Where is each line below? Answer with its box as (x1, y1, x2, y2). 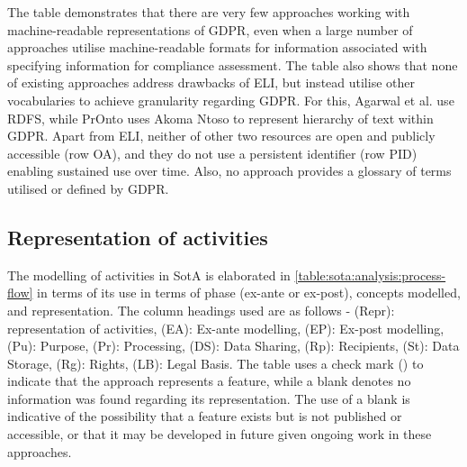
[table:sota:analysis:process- (294, 265, 446, 284)
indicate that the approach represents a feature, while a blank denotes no (7, 371, 411, 390)
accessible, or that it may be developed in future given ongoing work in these (7, 425, 432, 444)
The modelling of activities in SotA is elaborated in (7, 265, 291, 284)
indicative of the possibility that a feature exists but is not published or (7, 407, 402, 426)
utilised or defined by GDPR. (7, 179, 169, 197)
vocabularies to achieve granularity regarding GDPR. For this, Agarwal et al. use (7, 90, 454, 109)
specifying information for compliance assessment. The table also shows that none (7, 55, 458, 74)
